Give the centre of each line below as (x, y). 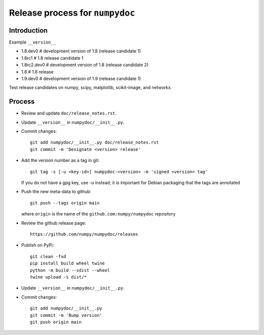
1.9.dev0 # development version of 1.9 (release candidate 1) (81, 79)
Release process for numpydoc (72, 13)
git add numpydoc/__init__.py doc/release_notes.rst (94, 143)
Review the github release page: (54, 223)
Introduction (28, 30)
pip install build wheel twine (67, 263)
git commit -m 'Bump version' (66, 315)
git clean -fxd (48, 256)
